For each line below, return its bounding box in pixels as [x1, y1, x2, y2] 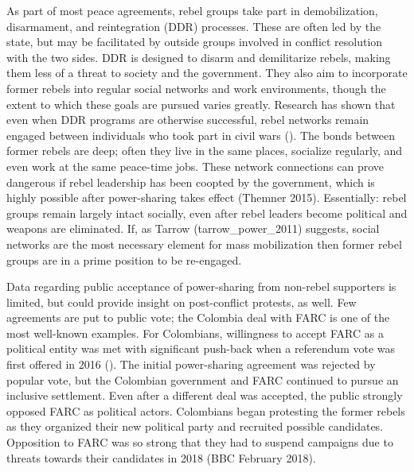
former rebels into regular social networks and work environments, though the [6, 79, 386, 96]
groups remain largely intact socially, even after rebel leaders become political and [6, 204, 408, 221]
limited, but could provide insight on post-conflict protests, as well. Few [6, 293, 357, 310]
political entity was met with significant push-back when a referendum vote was [6, 340, 396, 357]
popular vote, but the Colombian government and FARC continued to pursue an [6, 371, 399, 388]
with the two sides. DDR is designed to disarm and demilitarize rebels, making [6, 48, 391, 65]
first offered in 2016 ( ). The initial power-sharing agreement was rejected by [6, 356, 376, 373]
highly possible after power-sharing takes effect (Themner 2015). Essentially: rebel [6, 189, 407, 206]
